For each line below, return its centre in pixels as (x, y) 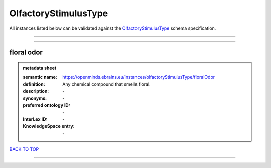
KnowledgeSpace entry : (49, 126)
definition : (34, 84)
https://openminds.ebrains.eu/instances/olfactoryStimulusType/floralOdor (139, 77)
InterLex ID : (35, 119)
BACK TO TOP (24, 149)
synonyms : (35, 98)
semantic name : (40, 77)
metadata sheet (40, 68)
